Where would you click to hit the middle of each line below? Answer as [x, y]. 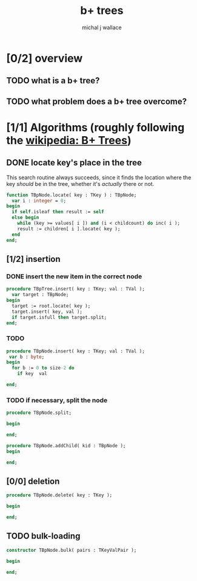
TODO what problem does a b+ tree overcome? [97, 101]
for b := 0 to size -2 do [43, 368]
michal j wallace [102, 27]
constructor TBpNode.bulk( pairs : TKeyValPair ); [72, 550]
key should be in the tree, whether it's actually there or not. [80, 184]
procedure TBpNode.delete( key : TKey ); [59, 495]
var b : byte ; [27, 357]
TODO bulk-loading [43, 536]
